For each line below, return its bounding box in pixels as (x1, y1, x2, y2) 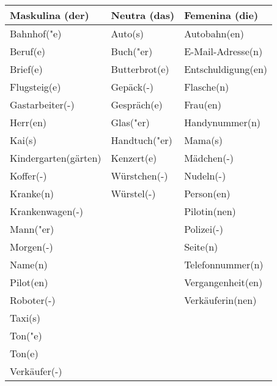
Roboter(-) (10, 293, 56, 307)
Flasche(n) (184, 80, 229, 94)
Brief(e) (10, 62, 43, 76)
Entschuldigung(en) (184, 62, 268, 76)
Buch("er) (111, 44, 153, 58)
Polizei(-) (184, 222, 223, 236)
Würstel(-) (111, 186, 156, 200)
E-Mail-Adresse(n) (184, 44, 263, 58)
